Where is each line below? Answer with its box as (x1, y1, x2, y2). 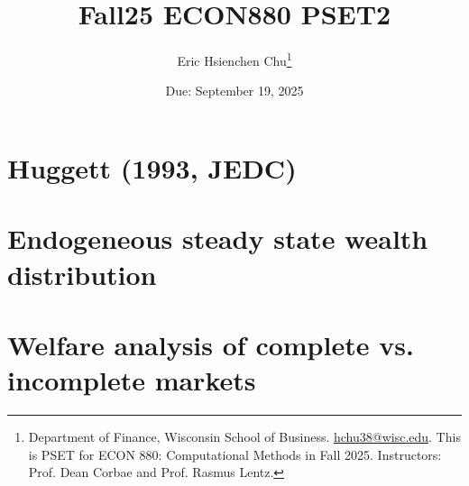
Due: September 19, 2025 (165, 81, 304, 100)
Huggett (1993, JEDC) (7, 149, 297, 186)
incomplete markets (7, 362, 256, 399)
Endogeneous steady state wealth (7, 220, 428, 257)
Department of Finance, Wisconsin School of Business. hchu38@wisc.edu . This (28, 427, 461, 446)
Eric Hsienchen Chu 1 (177, 49, 292, 69)
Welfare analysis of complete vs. (7, 326, 414, 362)
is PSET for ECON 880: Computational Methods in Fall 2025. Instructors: (28, 445, 442, 463)
